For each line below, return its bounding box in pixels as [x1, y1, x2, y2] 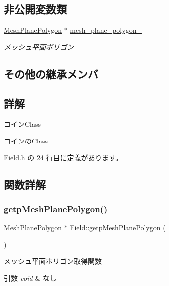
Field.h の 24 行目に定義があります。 [4, 152, 123, 162]
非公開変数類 [4, 1, 67, 17]
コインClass [4, 119, 41, 129]
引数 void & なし [4, 272, 57, 283]
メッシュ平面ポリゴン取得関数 [4, 256, 102, 266]
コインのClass [4, 135, 48, 145]
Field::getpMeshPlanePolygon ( [70, 222, 166, 233]
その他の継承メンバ [4, 66, 98, 81]
